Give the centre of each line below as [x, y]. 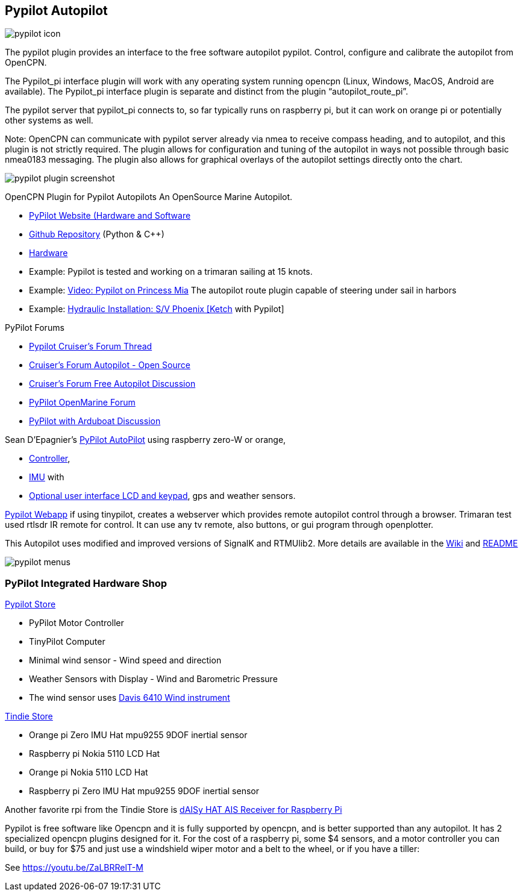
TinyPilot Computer [67, 642]
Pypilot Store [30, 604]
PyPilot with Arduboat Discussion [95, 421]
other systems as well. [49, 121]
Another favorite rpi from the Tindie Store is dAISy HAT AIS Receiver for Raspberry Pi [174, 810]
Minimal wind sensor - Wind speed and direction [125, 660]
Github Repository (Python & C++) [97, 234]
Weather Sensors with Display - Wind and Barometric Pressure [153, 679]
